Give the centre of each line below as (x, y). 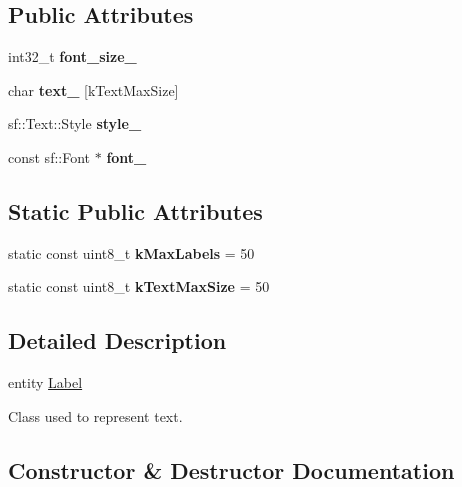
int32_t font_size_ (72, 56)
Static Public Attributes (135, 210)
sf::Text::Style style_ (75, 123)
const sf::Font (49, 156)
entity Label (45, 382)
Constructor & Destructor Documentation (231, 469)
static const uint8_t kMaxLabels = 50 (131, 252)
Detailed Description (117, 340)
